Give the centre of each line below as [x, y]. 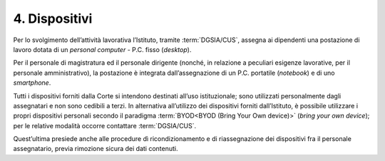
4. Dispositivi [53, 19]
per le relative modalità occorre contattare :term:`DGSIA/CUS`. [105, 125]
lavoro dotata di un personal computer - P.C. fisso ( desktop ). [102, 49]
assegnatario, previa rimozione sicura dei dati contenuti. [96, 149]
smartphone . [32, 83]
